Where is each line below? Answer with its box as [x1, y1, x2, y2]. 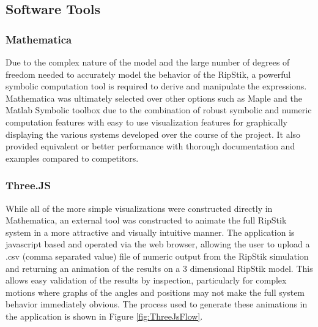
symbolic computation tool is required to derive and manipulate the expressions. [6, 80, 307, 92]
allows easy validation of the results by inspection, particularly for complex [6, 274, 287, 287]
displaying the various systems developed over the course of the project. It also [6, 127, 301, 140]
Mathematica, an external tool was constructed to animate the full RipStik [6, 214, 287, 227]
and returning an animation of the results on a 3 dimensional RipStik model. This [6, 261, 313, 274]
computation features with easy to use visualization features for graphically [6, 115, 288, 128]
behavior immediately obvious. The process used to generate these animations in [6, 298, 308, 310]
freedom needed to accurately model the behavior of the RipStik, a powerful [6, 67, 291, 80]
